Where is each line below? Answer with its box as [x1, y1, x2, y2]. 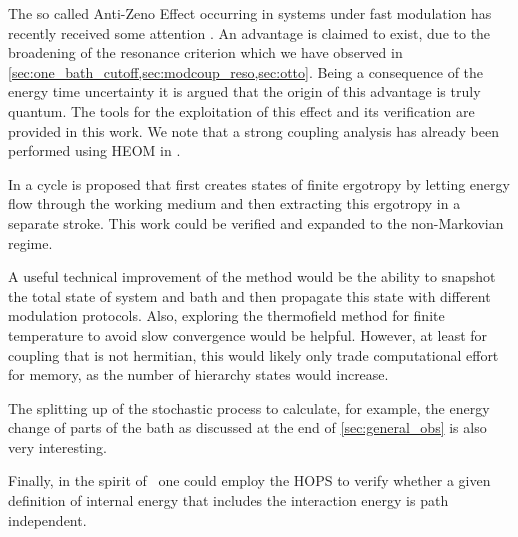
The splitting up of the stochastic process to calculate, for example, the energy [8, 397, 490, 418]
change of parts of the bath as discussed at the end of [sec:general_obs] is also [8, 417, 487, 438]
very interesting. [8, 436, 107, 457]
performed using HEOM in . [8, 140, 181, 161]
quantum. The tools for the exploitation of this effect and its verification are [8, 100, 475, 121]
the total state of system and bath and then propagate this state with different [8, 285, 491, 306]
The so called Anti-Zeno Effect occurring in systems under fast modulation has [8, 3, 492, 23]
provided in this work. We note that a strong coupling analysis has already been [8, 120, 499, 141]
